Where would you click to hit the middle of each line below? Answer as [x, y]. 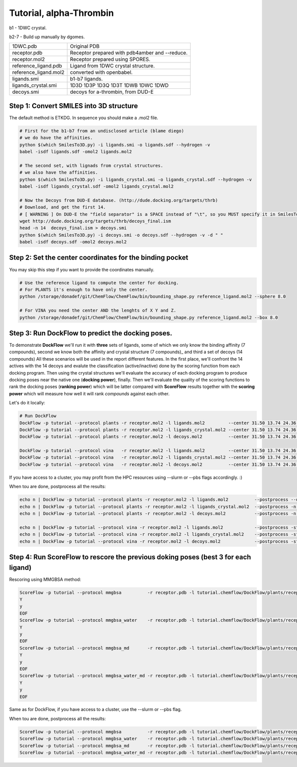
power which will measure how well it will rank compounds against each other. [89, 393]
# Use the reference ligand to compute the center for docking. [99, 283]
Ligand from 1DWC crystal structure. [113, 66]
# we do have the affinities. [56, 138]
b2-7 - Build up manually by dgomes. [47, 37]
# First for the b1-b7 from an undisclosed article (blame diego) [102, 131]
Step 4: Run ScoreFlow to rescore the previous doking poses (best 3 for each [130, 557]
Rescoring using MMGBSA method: [45, 579]
